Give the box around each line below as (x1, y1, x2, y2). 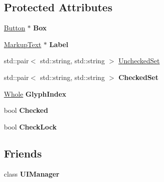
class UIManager (4, 168, 60, 179)
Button (4, 23, 25, 33)
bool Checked (4, 105, 48, 115)
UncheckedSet (118, 55, 160, 66)
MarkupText (4, 39, 42, 49)
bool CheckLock (4, 121, 57, 131)
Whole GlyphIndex (4, 88, 67, 99)
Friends (4, 145, 42, 160)
